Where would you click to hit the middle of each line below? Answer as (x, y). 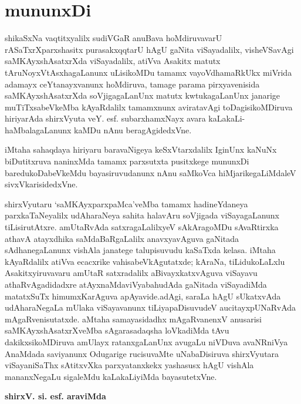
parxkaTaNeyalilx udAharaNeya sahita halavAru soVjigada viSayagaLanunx (142, 215)
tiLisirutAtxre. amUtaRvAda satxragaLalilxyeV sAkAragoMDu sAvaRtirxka (142, 227)
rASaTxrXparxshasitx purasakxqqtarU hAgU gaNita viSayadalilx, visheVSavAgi (149, 49)
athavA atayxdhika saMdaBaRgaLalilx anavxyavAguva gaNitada (122, 238)
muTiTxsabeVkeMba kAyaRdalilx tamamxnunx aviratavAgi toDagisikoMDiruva (149, 107)
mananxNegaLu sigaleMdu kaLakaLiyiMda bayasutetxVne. (111, 376)
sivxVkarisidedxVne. (41, 184)
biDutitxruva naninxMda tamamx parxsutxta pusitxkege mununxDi (127, 161)
